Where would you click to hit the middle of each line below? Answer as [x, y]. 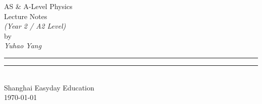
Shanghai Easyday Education [49, 87]
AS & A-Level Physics [38, 6]
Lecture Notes [26, 16]
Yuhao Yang [23, 45]
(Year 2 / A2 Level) [35, 26]
